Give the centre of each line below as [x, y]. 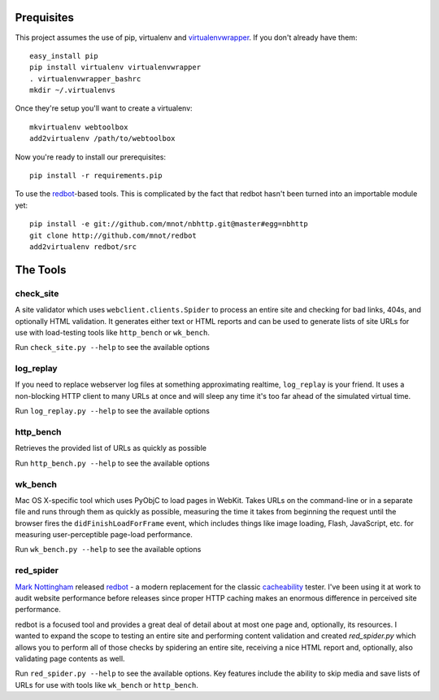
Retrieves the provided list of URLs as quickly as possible [111, 448]
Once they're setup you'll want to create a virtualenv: [104, 108]
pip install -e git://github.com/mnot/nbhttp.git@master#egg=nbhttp [169, 224]
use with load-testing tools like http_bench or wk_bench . [113, 332]
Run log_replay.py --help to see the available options [113, 411]
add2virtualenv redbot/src [83, 247]
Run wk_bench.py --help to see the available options [108, 549]
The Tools [41, 270]
